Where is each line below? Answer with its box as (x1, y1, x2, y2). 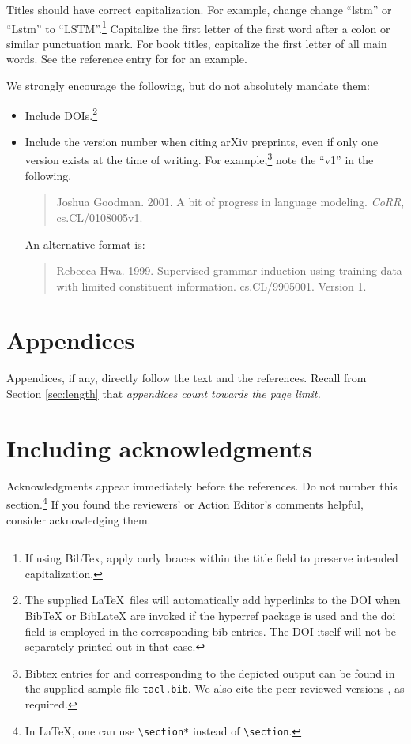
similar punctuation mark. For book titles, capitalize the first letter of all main (6, 35, 387, 51)
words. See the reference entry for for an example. (6, 51, 247, 67)
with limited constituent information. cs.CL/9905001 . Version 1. (56, 277, 367, 294)
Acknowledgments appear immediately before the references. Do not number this (6, 477, 398, 494)
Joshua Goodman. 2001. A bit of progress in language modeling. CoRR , (56, 194, 405, 210)
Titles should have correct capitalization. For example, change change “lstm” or (6, 2, 392, 17)
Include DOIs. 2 (25, 104, 98, 123)
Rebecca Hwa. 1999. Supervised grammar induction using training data (56, 262, 402, 279)
